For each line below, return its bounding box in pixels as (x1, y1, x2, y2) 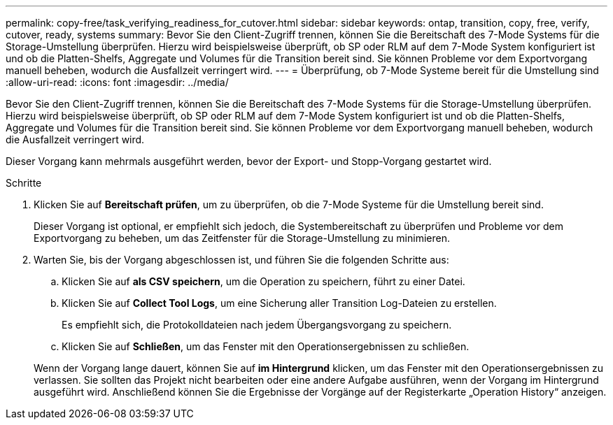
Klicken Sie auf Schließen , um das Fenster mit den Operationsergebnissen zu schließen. (62, 340, 470, 352)
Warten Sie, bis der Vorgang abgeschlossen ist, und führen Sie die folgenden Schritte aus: (34, 254, 449, 266)
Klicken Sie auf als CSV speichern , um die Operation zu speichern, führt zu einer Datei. (62, 275, 465, 287)
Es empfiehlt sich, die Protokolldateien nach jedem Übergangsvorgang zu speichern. (62, 319, 452, 331)
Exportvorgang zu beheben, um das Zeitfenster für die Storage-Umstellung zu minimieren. (34, 232, 450, 244)
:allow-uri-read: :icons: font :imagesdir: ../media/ (6, 76, 229, 88)
